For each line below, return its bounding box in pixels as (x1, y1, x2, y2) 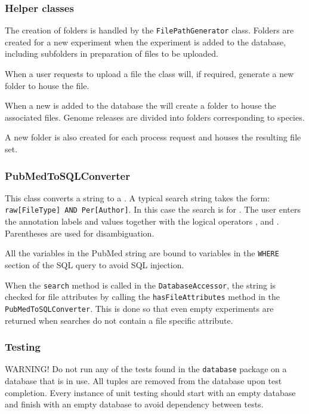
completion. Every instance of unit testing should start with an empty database (5, 386, 296, 398)
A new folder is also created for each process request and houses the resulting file (5, 131, 301, 143)
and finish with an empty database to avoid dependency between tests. (5, 398, 264, 410)
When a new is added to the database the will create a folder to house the (5, 99, 276, 112)
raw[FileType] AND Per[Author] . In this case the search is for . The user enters (5, 203, 301, 216)
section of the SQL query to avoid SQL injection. (5, 258, 184, 271)
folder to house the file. (5, 79, 89, 91)
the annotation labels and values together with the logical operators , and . (5, 215, 279, 228)
